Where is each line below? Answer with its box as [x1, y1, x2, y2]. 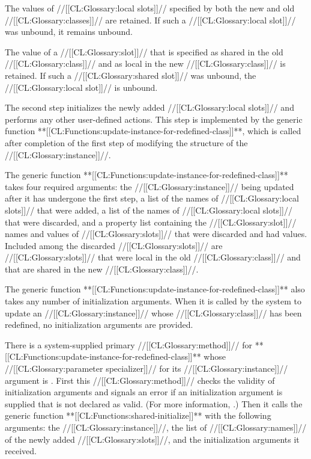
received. [5, 445, 37, 457]
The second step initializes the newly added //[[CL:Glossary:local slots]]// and [5, 101, 294, 114]
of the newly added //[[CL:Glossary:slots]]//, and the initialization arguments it [5, 433, 300, 445]
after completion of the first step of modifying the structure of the [5, 136, 248, 149]
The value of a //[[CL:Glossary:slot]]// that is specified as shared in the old [5, 45, 283, 58]
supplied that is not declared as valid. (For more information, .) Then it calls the [5, 397, 303, 410]
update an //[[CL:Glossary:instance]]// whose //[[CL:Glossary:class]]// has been [5, 306, 302, 319]
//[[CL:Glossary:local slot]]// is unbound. [5, 81, 158, 93]
